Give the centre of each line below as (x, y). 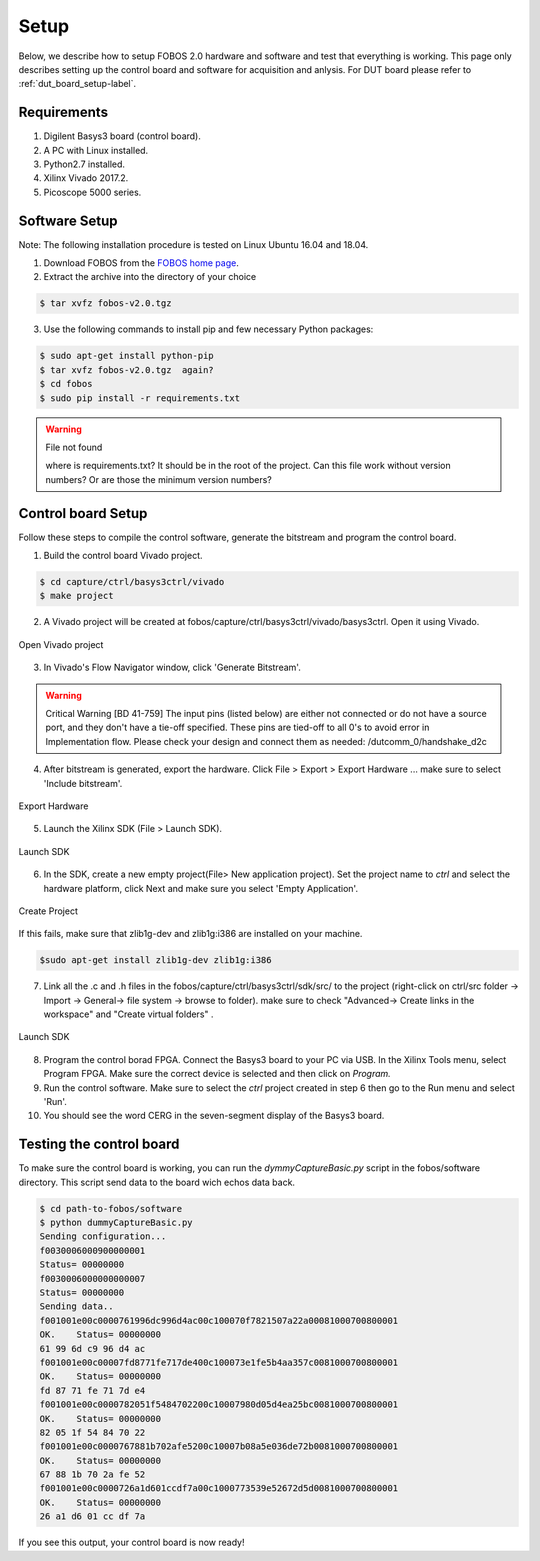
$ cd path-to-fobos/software (111, 1208)
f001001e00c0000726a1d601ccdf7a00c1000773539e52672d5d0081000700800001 (219, 1488)
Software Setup (68, 220)
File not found (74, 447)
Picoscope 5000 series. (92, 192)
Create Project (48, 911)
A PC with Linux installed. (96, 150)
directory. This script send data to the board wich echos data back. (156, 1182)
